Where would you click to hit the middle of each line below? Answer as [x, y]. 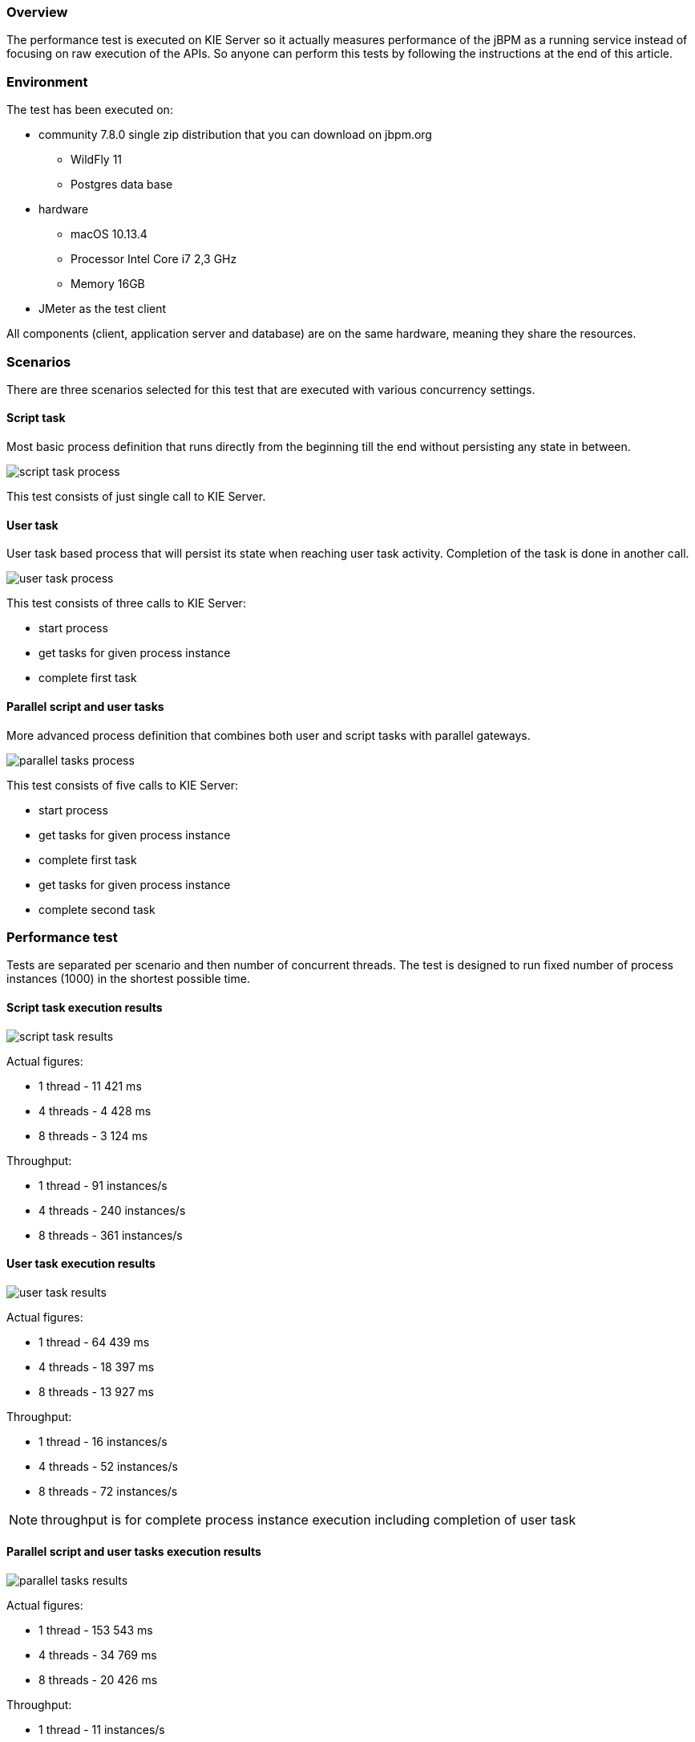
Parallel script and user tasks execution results [134, 1552]
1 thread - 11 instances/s [102, 1729]
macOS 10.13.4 [109, 234]
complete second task [97, 909]
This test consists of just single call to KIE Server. [136, 497]
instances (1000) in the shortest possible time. [128, 979]
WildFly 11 [97, 160]
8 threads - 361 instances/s [111, 1235]
